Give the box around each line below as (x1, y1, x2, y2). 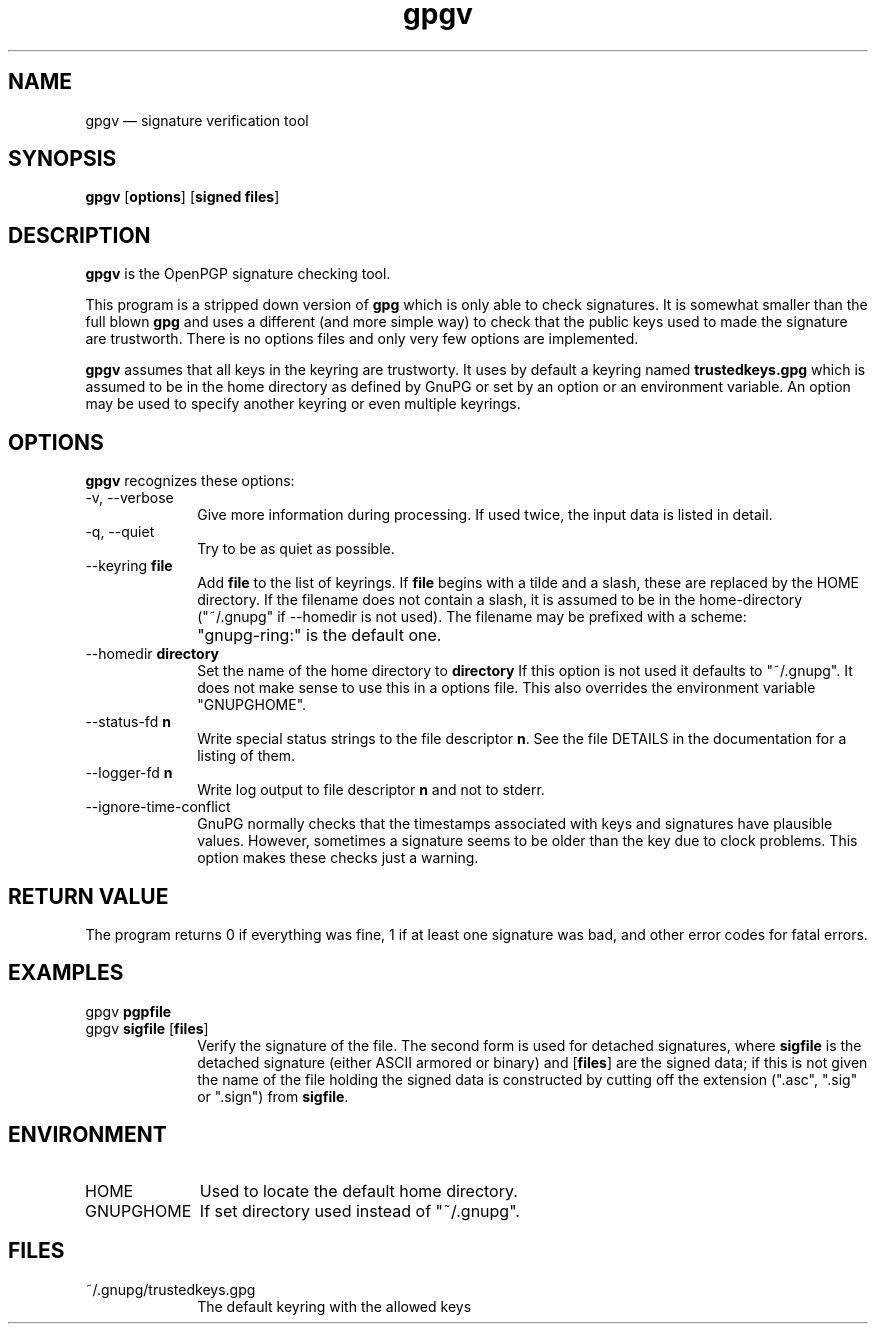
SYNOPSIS (8, 146, 117, 172)
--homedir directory (85, 645, 220, 663)
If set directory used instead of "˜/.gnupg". (199, 1200, 520, 1221)
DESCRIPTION (8, 222, 151, 248)
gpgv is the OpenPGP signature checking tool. (85, 265, 391, 283)
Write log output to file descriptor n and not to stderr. (197, 781, 545, 799)
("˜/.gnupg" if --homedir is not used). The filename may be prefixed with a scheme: (197, 608, 747, 626)
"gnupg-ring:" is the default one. (197, 625, 442, 646)
